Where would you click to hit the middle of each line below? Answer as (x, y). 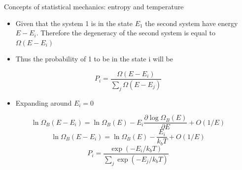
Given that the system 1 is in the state (74, 23)
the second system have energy (191, 23)
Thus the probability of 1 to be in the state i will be (94, 59)
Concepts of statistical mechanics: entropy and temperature (94, 6)
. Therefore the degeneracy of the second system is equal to (126, 33)
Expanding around (44, 102)
